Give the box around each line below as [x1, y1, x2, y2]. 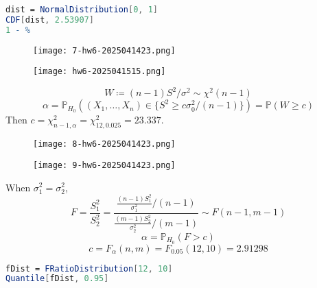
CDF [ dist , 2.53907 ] [5, 14, 94, 25]
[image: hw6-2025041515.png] [33, 67, 166, 77]
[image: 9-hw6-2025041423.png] [33, 160, 176, 170]
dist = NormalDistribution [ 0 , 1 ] [5, 5, 158, 14]
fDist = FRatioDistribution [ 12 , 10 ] [5, 263, 173, 274]
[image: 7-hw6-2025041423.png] [33, 45, 176, 56]
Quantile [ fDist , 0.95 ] [5, 274, 109, 284]
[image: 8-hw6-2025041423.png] [33, 139, 176, 149]
